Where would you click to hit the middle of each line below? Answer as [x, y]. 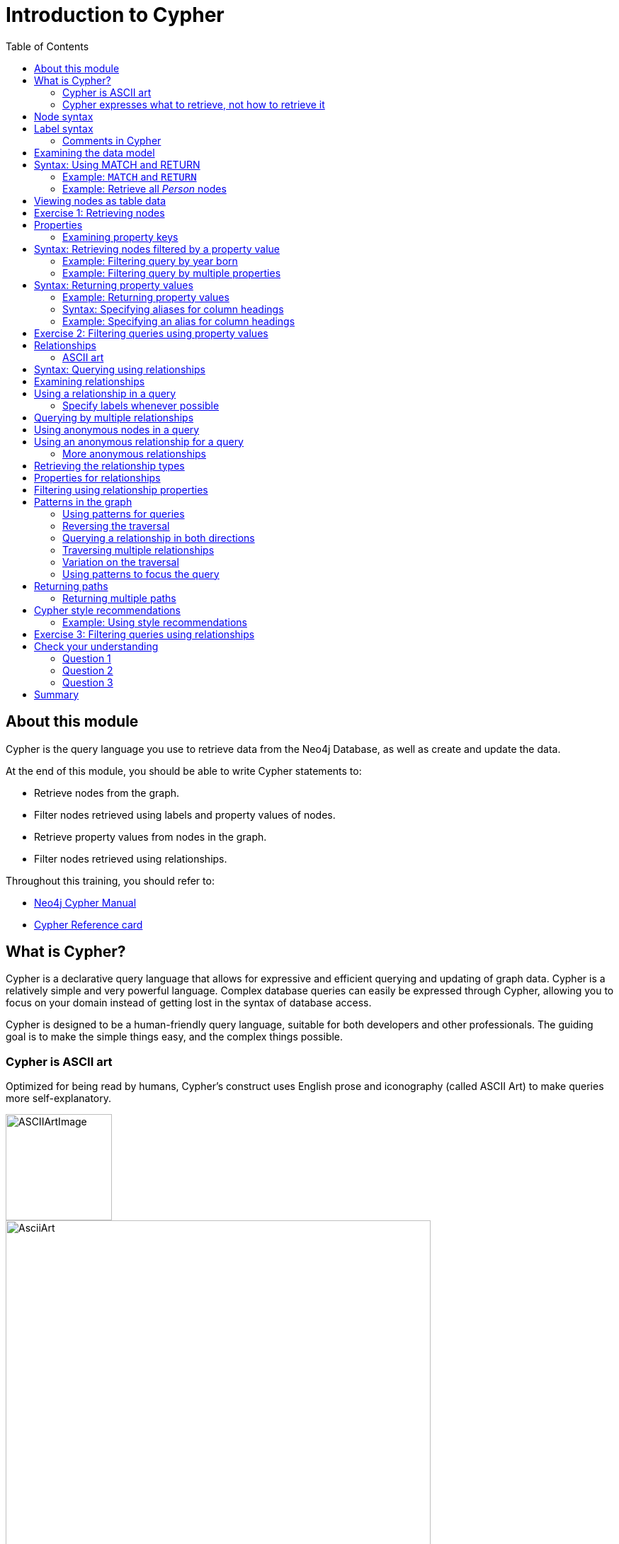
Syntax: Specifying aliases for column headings [173, 309]
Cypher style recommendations [107, 610]
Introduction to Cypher [115, 15]
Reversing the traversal [116, 526]
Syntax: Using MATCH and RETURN [117, 164]
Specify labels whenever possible [141, 405]
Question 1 [87, 658]
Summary [57, 694]
